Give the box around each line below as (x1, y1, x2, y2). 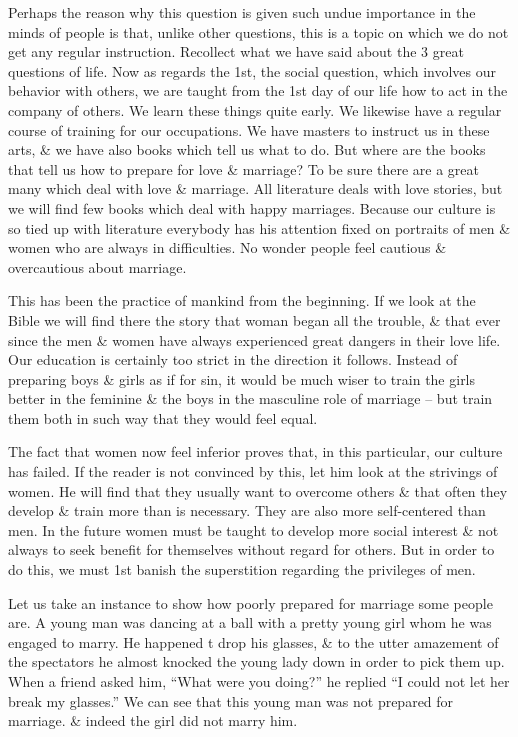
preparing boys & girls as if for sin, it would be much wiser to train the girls (8, 368, 476, 389)
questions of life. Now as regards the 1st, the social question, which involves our (8, 60, 496, 81)
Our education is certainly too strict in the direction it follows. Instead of (8, 349, 458, 370)
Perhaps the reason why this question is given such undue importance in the (8, 2, 476, 22)
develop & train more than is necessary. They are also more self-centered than (8, 500, 486, 521)
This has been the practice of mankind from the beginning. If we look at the (8, 290, 476, 311)
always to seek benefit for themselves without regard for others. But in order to (8, 539, 495, 560)
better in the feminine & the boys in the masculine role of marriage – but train (8, 388, 493, 409)
